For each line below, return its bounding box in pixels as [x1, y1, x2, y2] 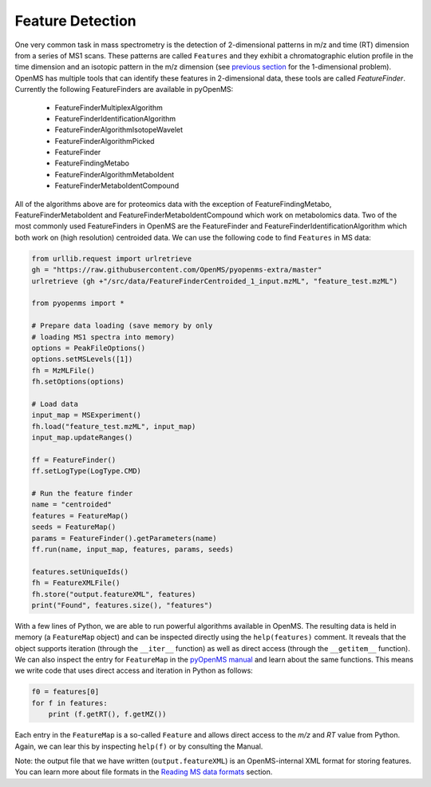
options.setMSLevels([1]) [31, 355, 133, 364]
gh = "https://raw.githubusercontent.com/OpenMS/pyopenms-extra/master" [31, 265, 322, 275]
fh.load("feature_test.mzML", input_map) [31, 422, 196, 431]
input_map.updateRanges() [31, 433, 133, 443]
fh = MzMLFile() [31, 366, 96, 375]
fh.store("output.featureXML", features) [31, 590, 196, 598]
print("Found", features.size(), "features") [31, 600, 213, 610]
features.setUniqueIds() [31, 567, 129, 576]
